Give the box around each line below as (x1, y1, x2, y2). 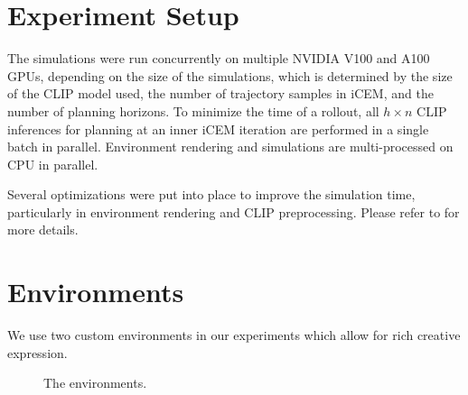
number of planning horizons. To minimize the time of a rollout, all (7, 101, 379, 120)
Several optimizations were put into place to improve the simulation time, (7, 185, 416, 204)
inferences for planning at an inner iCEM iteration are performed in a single (7, 119, 429, 138)
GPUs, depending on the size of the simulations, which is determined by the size (7, 66, 453, 85)
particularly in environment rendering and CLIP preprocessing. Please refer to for (7, 202, 460, 221)
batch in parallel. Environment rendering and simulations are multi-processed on (7, 137, 454, 156)
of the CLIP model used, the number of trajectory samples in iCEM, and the (7, 84, 434, 103)
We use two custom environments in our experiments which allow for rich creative (7, 326, 461, 344)
